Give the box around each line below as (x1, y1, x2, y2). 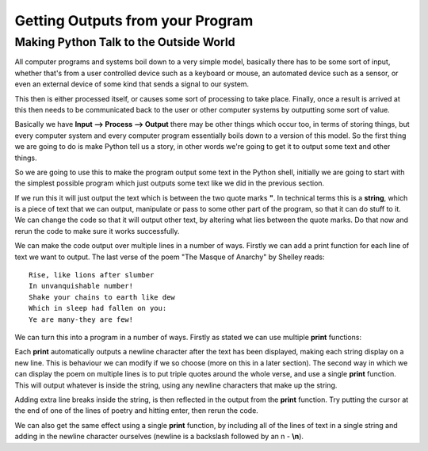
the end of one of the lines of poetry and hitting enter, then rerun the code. (14, 406, 259, 415)
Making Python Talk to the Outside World (14, 35, 235, 49)
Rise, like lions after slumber (29, 270, 155, 280)
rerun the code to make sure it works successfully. (14, 226, 180, 235)
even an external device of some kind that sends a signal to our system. (14, 79, 250, 89)
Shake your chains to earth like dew (29, 292, 176, 301)
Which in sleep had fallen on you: (29, 304, 167, 313)
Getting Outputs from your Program (14, 12, 254, 29)
